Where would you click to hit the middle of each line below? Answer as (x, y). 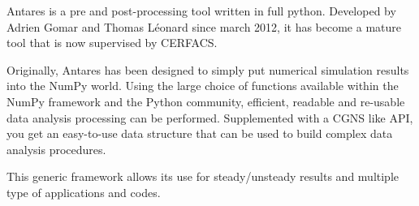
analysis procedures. (56, 149)
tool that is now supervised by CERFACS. (112, 43)
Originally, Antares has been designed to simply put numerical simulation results (208, 69)
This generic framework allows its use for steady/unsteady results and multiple (203, 176)
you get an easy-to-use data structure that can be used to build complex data (200, 133)
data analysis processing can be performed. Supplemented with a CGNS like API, (210, 117)
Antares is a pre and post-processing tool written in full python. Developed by (201, 11)
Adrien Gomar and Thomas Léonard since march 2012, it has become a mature (204, 26)
